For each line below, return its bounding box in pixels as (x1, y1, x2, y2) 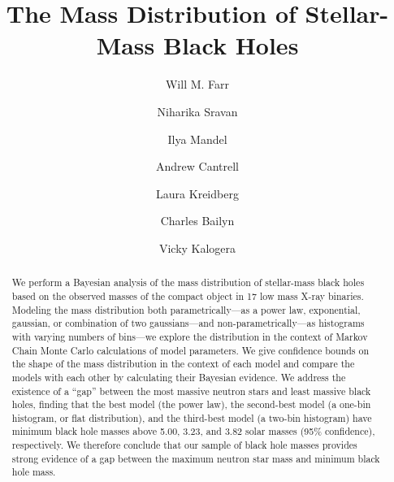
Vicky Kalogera (158, 239, 236, 256)
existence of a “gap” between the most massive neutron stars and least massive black (11, 384, 371, 397)
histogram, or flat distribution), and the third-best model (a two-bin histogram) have (11, 410, 372, 424)
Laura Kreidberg (156, 185, 239, 202)
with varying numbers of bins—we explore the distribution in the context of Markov (11, 329, 368, 343)
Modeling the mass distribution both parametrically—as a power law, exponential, (11, 302, 361, 316)
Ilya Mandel (167, 130, 227, 147)
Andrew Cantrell (156, 158, 239, 175)
